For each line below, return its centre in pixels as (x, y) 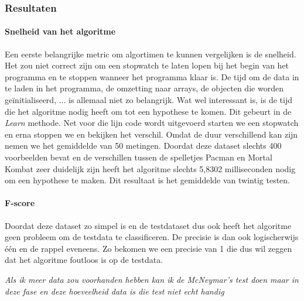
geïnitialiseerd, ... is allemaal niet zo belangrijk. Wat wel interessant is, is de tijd (148, 100)
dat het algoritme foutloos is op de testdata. (84, 260)
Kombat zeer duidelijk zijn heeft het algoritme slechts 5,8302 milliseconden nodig (150, 168)
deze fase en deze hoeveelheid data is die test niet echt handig (115, 291)
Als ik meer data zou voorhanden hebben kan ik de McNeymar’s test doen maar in (152, 279)
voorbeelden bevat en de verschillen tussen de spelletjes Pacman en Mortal (139, 157)
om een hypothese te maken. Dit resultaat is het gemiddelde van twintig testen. (147, 180)
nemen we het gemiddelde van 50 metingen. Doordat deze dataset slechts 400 (143, 146)
